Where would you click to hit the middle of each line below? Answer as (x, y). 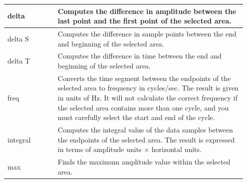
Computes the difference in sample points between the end (147, 33)
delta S (18, 38)
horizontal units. (176, 149)
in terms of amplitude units (100, 149)
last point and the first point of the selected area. (144, 21)
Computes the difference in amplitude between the (147, 11)
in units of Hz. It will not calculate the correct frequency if (147, 97)
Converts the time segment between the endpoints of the (144, 78)
